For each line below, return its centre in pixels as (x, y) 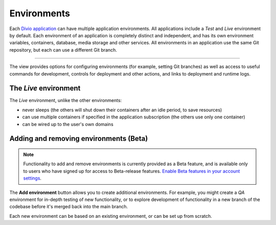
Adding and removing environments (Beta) (79, 139)
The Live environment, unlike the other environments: (66, 101)
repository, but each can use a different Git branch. (63, 50)
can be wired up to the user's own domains (68, 124)
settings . (32, 178)
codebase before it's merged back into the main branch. (69, 207)
